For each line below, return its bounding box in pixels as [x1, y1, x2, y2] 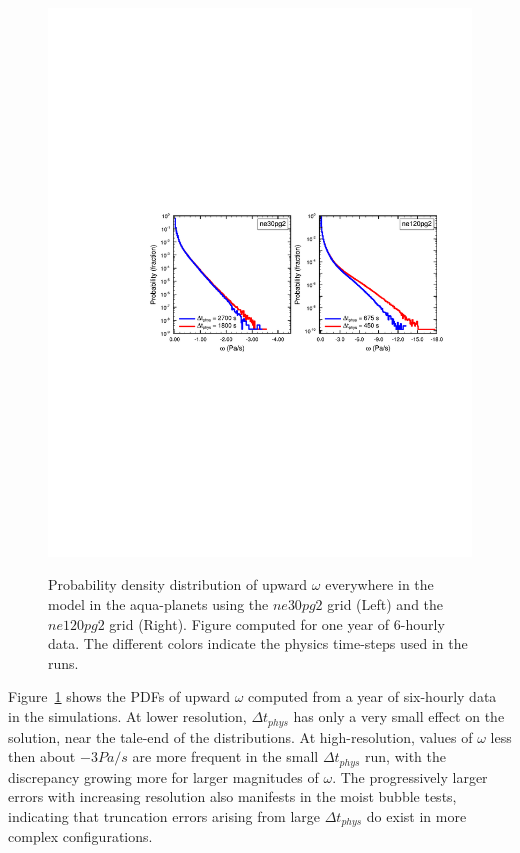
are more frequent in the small [132, 746, 319, 767]
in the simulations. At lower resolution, [8, 706, 247, 727]
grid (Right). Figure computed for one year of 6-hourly [109, 613, 445, 634]
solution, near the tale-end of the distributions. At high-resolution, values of [8, 726, 473, 747]
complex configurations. [8, 826, 153, 847]
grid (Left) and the [327, 594, 444, 615]
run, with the [365, 746, 447, 767]
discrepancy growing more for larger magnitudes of [8, 766, 319, 787]
